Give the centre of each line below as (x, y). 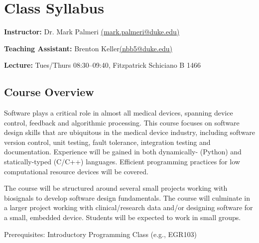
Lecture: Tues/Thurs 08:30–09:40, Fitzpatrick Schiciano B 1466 (102, 65)
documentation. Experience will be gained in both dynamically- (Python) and (123, 152)
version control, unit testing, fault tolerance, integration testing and (107, 142)
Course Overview (49, 92)
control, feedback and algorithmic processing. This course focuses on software (122, 122)
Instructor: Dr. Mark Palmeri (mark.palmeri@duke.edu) (92, 32)
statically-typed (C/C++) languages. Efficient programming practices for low (122, 162)
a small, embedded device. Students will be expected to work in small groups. (123, 217)
